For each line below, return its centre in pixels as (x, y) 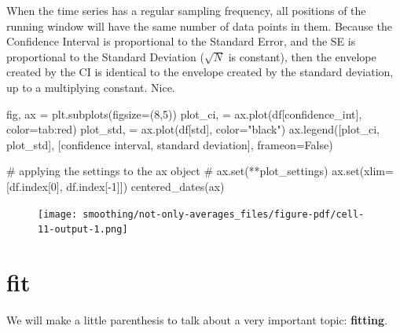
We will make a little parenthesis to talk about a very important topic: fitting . (197, 319)
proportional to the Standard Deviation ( (105, 56)
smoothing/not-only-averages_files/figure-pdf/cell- (224, 214)
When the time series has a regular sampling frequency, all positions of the (186, 10)
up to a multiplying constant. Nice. (91, 87)
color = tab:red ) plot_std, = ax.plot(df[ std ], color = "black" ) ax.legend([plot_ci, (193, 129)
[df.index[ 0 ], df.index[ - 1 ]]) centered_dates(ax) (116, 186)
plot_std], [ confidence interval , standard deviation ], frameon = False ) (170, 144)
